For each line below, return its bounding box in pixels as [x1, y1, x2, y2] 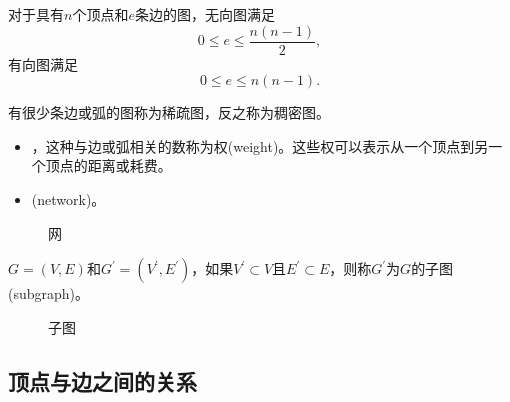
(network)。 [31, 189, 106, 210]
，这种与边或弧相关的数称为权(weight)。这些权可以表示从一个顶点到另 [31, 135, 489, 156]
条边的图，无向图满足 [134, 4, 275, 24]
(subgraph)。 [8, 283, 90, 304]
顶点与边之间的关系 [8, 365, 197, 396]
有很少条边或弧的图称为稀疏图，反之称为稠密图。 [8, 102, 330, 123]
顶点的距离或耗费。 [45, 155, 172, 176]
